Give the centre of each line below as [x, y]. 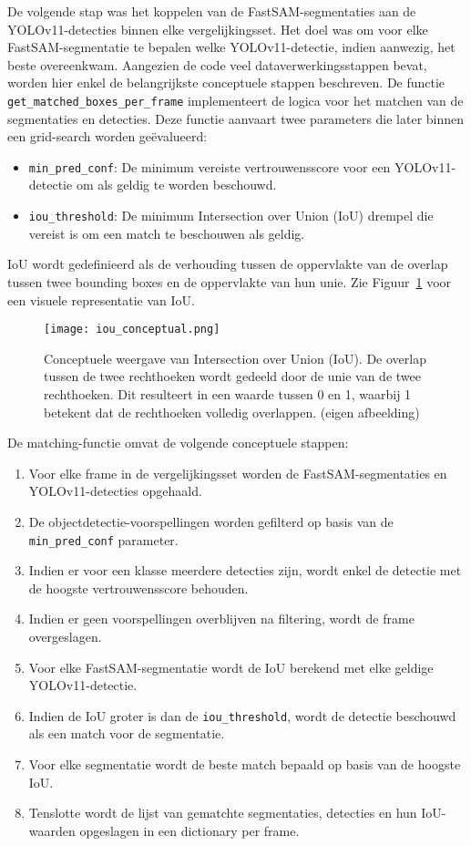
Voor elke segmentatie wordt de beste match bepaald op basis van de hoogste [245, 763]
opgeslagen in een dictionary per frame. [189, 830]
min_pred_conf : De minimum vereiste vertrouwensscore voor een [210, 166]
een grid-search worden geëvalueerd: [108, 136]
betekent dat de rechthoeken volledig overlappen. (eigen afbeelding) [232, 412]
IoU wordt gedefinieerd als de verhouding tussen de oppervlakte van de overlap [228, 264]
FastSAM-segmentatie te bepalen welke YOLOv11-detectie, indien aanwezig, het [231, 47]
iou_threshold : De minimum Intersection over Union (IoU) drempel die [231, 216]
